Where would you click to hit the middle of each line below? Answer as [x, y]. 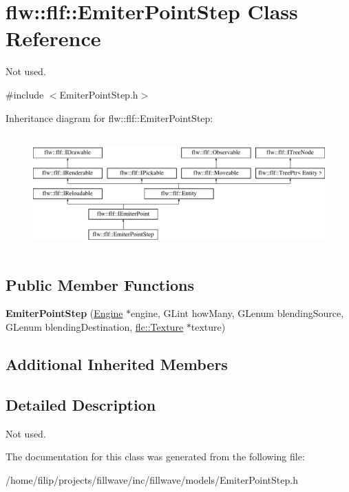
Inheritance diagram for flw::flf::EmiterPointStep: [109, 117]
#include [25, 94]
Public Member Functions [100, 284]
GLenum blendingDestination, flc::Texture [95, 327]
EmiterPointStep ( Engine [64, 313]
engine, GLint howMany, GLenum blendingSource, [237, 313]
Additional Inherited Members [117, 364]
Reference [53, 38]
